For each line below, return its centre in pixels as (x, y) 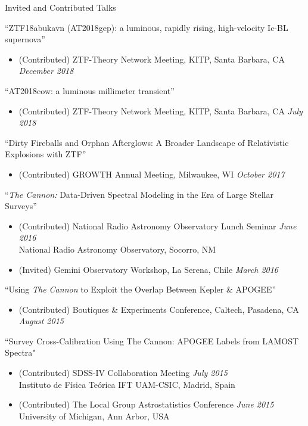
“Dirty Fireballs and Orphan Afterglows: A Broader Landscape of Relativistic (147, 142)
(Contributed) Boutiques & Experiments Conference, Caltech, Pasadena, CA (159, 309)
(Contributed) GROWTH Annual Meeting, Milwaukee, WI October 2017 (152, 174)
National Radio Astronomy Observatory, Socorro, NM (117, 249)
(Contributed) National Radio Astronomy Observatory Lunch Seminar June (158, 226)
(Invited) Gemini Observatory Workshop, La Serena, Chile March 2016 (149, 269)
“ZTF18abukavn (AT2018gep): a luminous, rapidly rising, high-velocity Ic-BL (147, 27)
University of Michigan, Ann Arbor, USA (94, 416)
